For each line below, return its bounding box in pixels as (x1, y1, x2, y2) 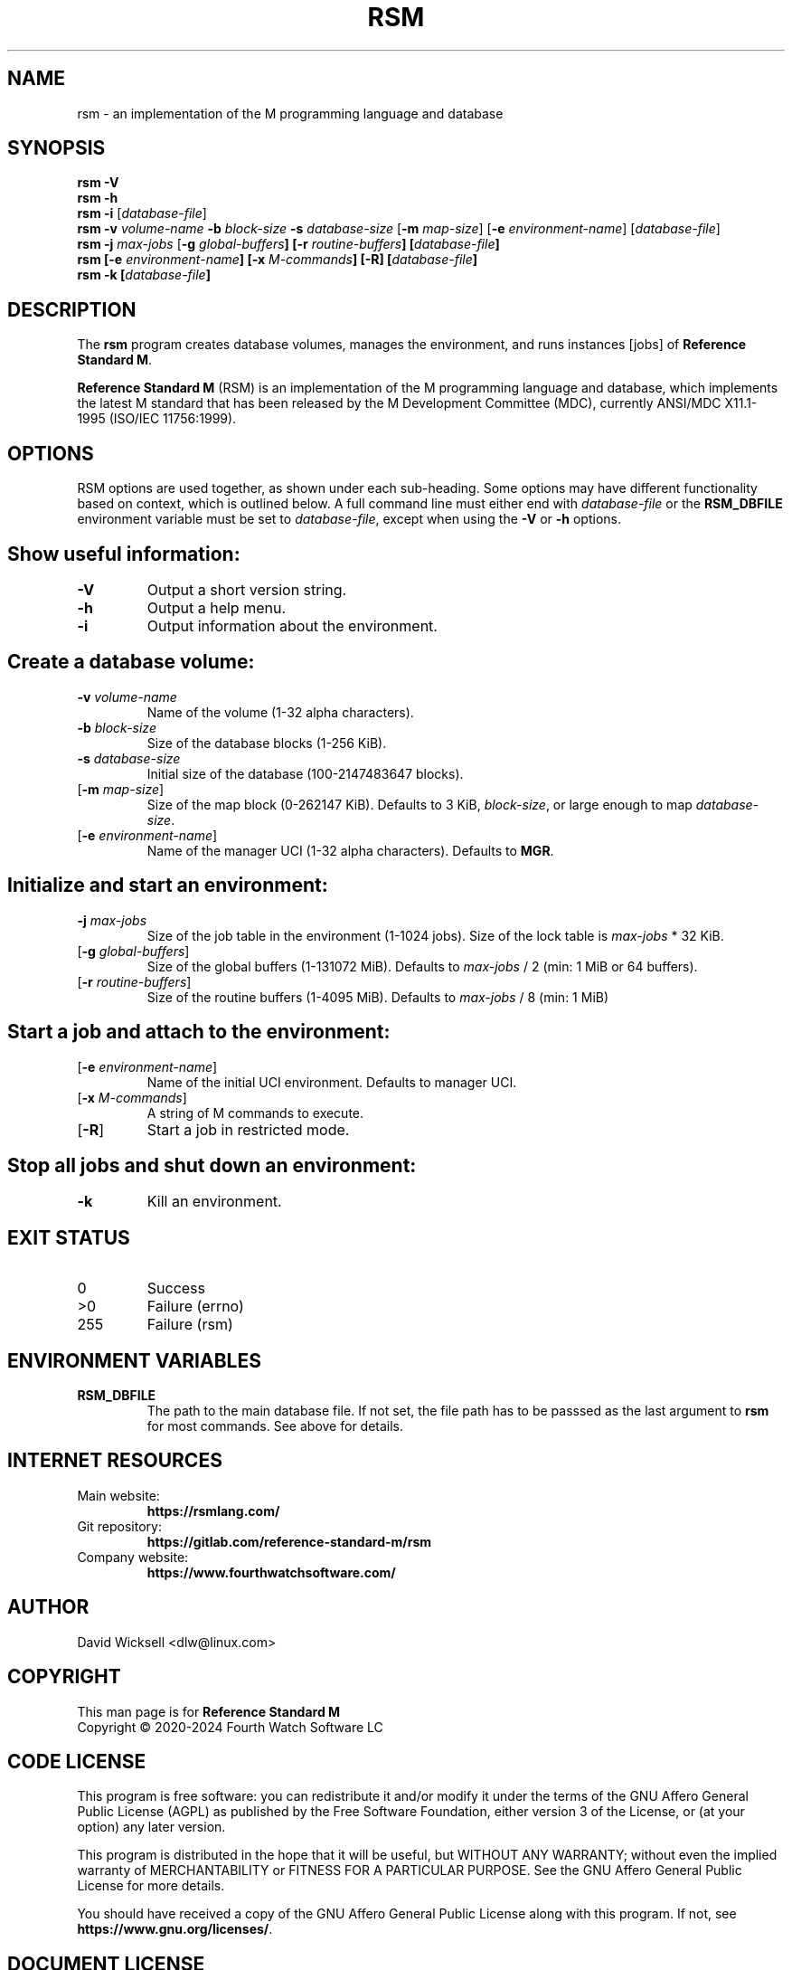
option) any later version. (77, 1819, 226, 1835)
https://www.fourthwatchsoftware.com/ (146, 1564, 396, 1580)
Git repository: (77, 1518, 162, 1534)
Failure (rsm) (146, 1315, 233, 1334)
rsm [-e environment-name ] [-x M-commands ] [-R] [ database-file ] (77, 251, 478, 268)
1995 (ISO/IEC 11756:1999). (77, 411, 237, 427)
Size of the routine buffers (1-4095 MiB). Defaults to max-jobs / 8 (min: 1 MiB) (146, 989, 609, 1005)
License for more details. (77, 1878, 225, 1894)
